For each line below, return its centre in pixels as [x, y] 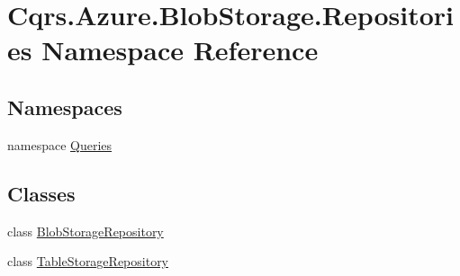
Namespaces [65, 107]
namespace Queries [60, 144]
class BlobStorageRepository [86, 231]
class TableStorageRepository [88, 261]
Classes [41, 193]
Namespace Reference [180, 50]
